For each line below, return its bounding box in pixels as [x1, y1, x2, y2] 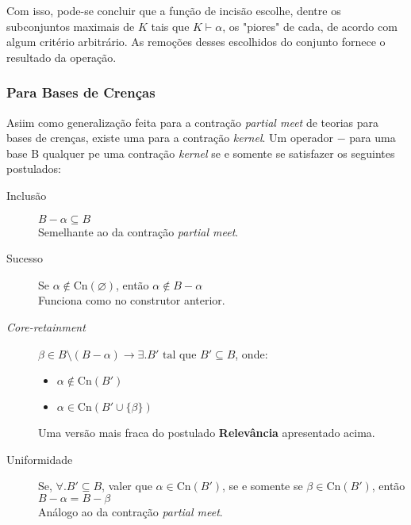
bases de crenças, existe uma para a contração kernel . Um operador [6, 129, 334, 146]
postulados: [6, 160, 62, 177]
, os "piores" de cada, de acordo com [222, 17, 398, 34]
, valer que [102, 477, 152, 494]
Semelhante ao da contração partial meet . [38, 223, 239, 240]
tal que [162, 349, 197, 361]
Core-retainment [6, 318, 86, 335]
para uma [349, 129, 396, 146]
